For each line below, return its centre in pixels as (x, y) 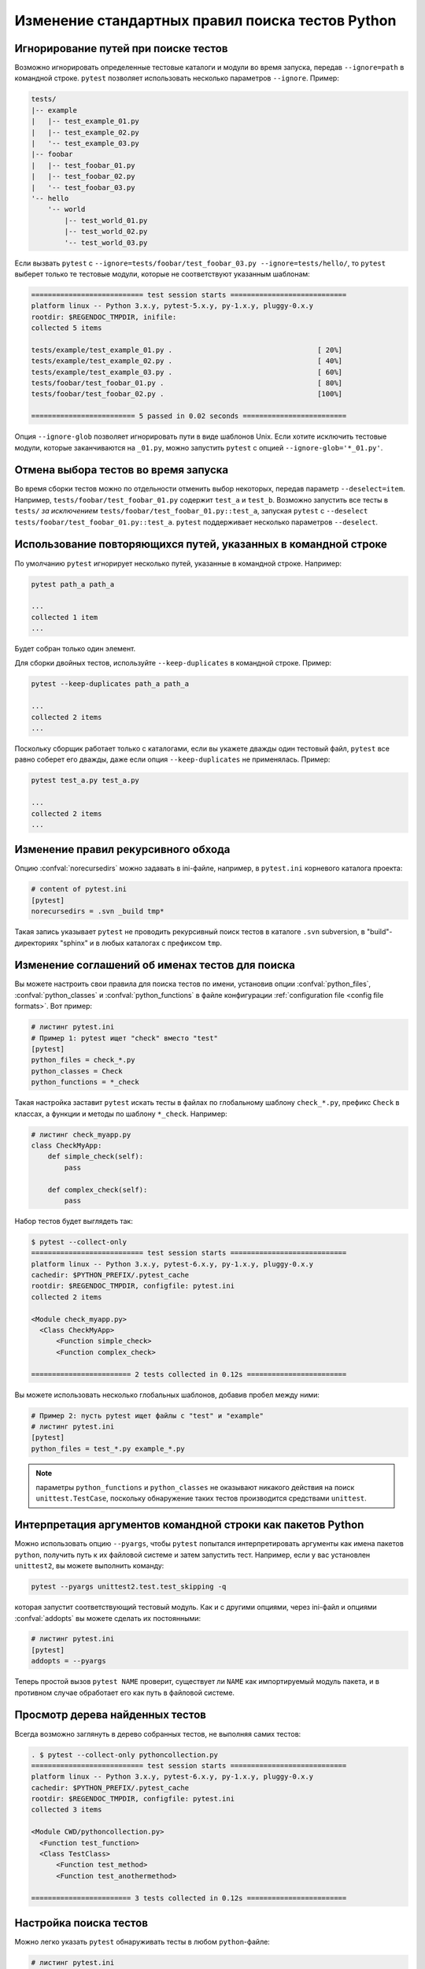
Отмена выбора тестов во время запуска (122, 470)
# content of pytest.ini (79, 889)
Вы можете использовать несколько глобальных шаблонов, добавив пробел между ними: (167, 1395)
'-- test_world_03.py (106, 243)
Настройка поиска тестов (81, 1923)
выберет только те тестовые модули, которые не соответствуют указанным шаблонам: (162, 274)
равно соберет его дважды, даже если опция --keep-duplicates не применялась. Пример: (172, 759)
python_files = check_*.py (83, 1060)
